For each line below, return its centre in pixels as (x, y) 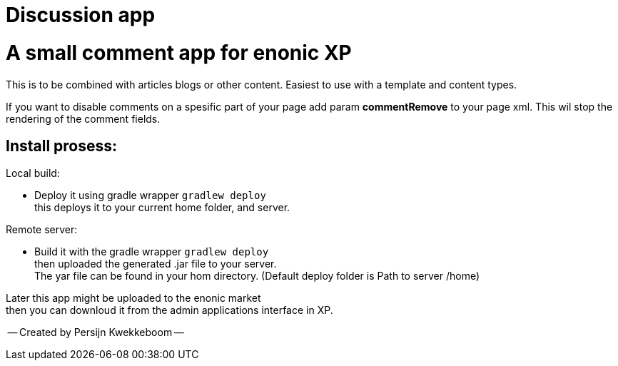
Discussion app (81, 15)
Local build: (33, 173)
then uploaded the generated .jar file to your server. (156, 264)
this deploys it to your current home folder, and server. (162, 208)
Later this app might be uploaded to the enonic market (133, 298)
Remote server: (42, 230)
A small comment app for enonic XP (179, 52)
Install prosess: (62, 146)
